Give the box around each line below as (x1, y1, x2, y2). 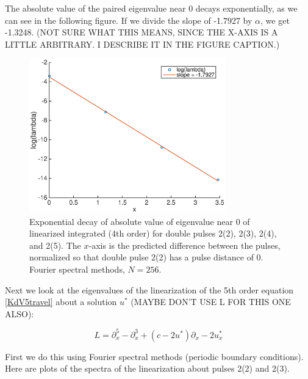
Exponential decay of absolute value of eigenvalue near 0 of (29, 215, 250, 227)
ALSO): (5, 307, 34, 320)
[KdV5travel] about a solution (5, 295, 117, 308)
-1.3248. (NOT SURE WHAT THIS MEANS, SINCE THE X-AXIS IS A (5, 26, 278, 39)
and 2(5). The (29, 238, 81, 251)
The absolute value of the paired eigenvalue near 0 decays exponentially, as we (5, 2, 298, 14)
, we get (260, 13, 290, 26)
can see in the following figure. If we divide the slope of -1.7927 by (5, 13, 252, 26)
